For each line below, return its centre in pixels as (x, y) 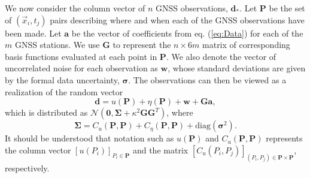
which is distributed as (46, 112)
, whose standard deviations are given (237, 68)
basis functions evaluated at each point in (81, 56)
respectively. (27, 168)
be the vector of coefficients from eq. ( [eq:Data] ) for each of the (187, 33)
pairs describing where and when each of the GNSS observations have (177, 19)
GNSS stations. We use (57, 45)
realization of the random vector (64, 91)
